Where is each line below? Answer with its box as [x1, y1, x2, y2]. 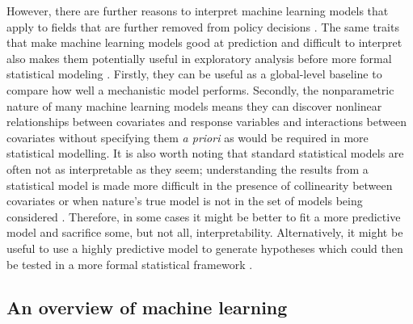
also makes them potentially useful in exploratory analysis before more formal [6, 49, 392, 66]
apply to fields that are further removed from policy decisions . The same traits [6, 18, 399, 35]
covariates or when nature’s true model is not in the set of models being [6, 192, 363, 209]
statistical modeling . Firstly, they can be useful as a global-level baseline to [6, 65, 382, 82]
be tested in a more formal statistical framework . [6, 255, 253, 272]
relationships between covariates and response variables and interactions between [6, 113, 407, 130]
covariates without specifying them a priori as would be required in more [6, 128, 369, 145]
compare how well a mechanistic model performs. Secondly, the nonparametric [6, 81, 394, 98]
